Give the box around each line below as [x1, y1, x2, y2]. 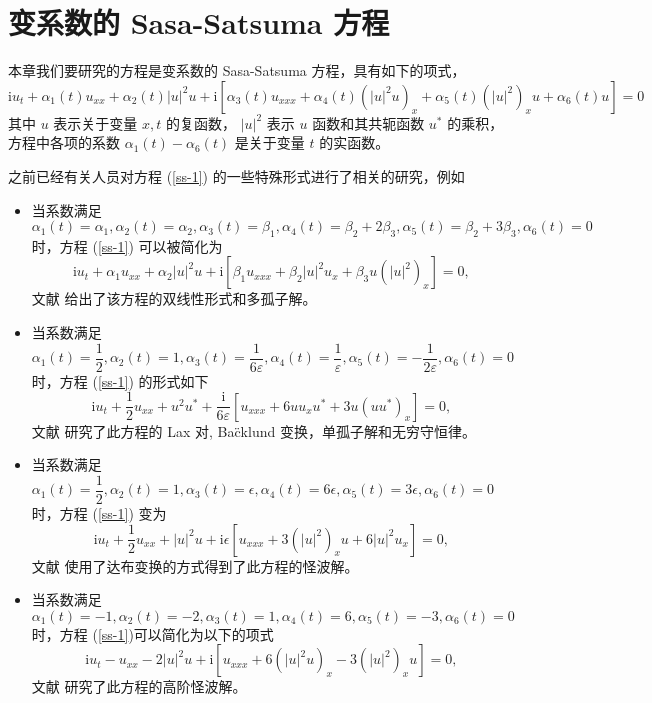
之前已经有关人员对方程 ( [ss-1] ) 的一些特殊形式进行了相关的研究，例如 [8, 165, 465, 186]
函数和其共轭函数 [312, 112, 425, 133]
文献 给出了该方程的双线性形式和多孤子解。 [31, 288, 317, 309]
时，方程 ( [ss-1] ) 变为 [31, 503, 167, 524]
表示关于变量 [53, 112, 138, 133]
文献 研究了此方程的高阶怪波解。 [31, 676, 247, 697]
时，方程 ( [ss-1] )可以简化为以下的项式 [31, 623, 274, 644]
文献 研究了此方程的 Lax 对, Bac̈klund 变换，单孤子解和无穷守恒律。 [31, 420, 476, 441]
